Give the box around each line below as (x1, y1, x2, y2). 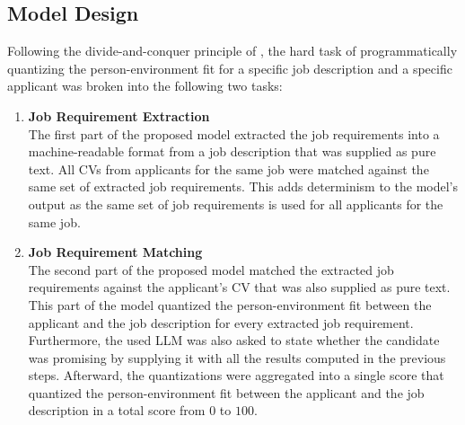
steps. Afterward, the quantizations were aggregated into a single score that (28, 366, 444, 385)
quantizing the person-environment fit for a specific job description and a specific (7, 58, 452, 77)
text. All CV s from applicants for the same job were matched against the (28, 159, 429, 178)
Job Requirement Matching (28, 243, 203, 261)
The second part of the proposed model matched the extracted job (28, 260, 394, 279)
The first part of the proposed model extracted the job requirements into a (28, 124, 440, 143)
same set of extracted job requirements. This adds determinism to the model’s (28, 177, 458, 196)
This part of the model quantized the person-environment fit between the (28, 295, 432, 314)
